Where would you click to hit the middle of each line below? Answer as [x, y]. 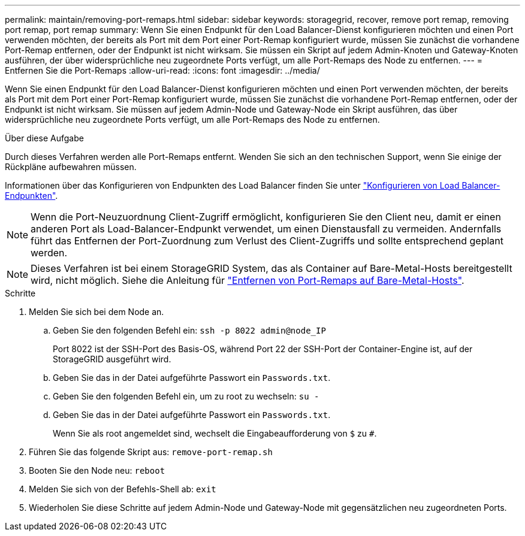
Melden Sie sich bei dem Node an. [96, 312]
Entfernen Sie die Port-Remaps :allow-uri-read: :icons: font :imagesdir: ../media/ [162, 70]
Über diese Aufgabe [44, 138]
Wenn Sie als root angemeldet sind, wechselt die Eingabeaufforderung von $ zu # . [215, 433]
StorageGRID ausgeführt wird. [112, 359]
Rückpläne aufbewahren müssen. [71, 167]
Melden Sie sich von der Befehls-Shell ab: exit [123, 489]
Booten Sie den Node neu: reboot [97, 470]
